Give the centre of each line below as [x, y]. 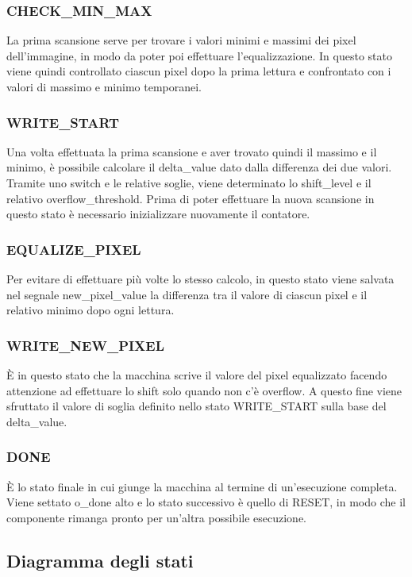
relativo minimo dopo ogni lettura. [90, 310]
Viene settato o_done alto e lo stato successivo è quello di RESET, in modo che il [206, 502]
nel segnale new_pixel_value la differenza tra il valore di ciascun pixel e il [187, 294]
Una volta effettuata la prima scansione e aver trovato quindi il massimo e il [192, 151]
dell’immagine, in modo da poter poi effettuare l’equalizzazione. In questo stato [199, 55]
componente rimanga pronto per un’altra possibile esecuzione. [157, 517]
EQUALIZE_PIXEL [74, 249]
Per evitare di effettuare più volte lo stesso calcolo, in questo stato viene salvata [200, 279]
